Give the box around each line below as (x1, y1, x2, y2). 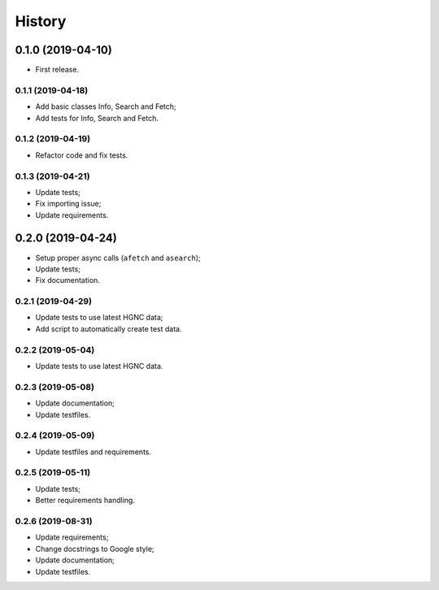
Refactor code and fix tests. (35, 150, 128, 160)
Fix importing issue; (35, 199, 102, 209)
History (15, 12, 67, 30)
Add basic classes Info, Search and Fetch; (35, 102, 176, 111)
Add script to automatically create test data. (35, 323, 182, 333)
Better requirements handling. (35, 496, 136, 505)
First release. (35, 65, 80, 75)
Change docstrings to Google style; (35, 544, 154, 553)
